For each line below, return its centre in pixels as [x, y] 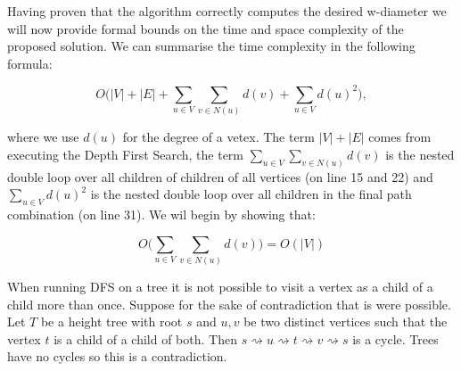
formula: [30, 63]
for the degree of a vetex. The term [218, 137]
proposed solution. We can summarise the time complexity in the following [211, 46]
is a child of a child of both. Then [145, 338]
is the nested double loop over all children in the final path [251, 194]
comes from [400, 137]
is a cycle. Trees [395, 338]
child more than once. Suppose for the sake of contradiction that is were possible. [229, 304]
